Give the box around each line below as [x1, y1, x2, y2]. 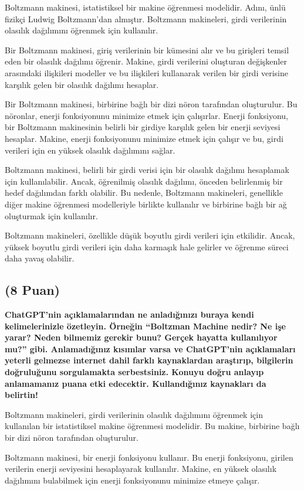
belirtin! [5, 389, 38, 401]
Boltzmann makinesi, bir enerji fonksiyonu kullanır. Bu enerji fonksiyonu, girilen [5, 451, 293, 463]
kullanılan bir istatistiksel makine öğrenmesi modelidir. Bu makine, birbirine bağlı [5, 420, 300, 432]
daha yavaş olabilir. [5, 252, 75, 264]
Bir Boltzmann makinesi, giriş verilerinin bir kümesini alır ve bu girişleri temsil [5, 43, 289, 56]
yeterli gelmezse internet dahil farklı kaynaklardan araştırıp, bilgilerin [5, 354, 293, 366]
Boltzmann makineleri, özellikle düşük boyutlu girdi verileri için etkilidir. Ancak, [5, 229, 295, 241]
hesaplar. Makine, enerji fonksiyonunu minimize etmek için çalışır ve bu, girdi [5, 132, 283, 144]
